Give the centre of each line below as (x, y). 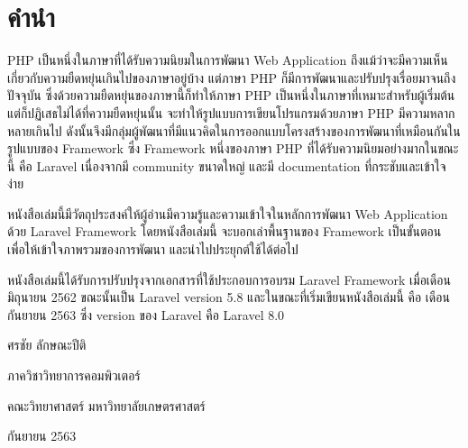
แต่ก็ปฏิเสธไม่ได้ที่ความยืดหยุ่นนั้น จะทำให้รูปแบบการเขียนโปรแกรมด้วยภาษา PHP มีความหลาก (231, 112)
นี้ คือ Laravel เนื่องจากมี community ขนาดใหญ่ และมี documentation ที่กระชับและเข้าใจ (227, 165)
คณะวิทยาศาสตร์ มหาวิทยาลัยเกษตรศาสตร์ (106, 405)
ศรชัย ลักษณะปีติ (47, 345)
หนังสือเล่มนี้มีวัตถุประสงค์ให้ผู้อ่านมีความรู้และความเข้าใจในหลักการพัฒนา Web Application (228, 213)
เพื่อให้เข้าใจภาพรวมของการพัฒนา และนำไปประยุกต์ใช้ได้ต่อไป (153, 249)
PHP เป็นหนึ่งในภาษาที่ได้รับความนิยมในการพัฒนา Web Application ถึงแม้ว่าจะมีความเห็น (228, 60)
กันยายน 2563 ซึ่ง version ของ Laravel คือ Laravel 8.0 (146, 314)
